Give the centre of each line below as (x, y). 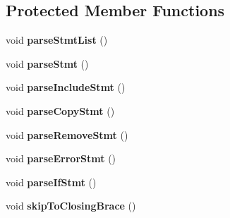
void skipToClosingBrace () (71, 206)
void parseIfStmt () (51, 182)
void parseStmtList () (57, 40)
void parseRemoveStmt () (67, 134)
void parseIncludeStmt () (66, 87)
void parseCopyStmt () (60, 110)
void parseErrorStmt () (61, 158)
